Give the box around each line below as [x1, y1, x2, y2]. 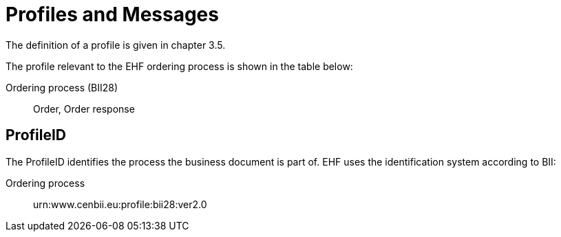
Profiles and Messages [6, 3, 219, 26]
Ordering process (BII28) [6, 81, 118, 93]
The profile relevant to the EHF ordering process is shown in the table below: [6, 60, 353, 72]
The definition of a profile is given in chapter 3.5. [6, 38, 226, 51]
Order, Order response [33, 102, 135, 115]
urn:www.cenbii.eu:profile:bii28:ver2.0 [33, 198, 207, 210]
